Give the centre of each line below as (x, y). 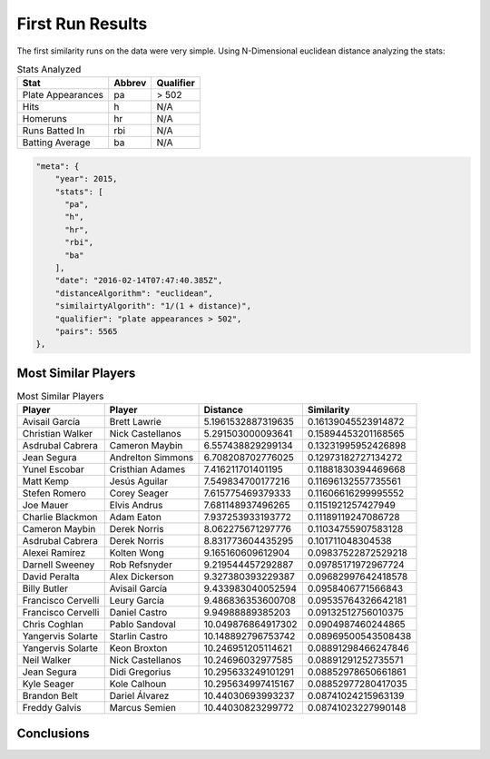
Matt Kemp (46, 481)
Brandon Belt (50, 696)
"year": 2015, (86, 179)
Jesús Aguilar (138, 481)
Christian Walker (58, 434)
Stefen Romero (54, 493)
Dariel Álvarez (139, 696)
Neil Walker (47, 660)
